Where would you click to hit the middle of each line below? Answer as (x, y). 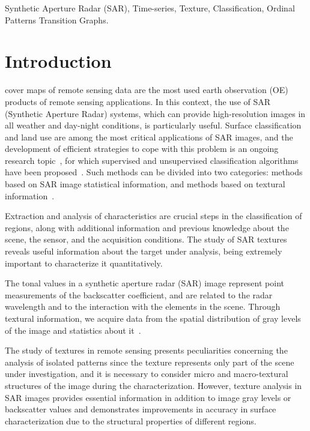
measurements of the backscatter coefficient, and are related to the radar (139, 294)
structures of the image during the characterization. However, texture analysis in (153, 385)
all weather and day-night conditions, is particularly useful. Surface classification (153, 125)
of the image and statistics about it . (73, 330)
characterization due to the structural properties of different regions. (131, 420)
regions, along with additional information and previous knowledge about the (147, 227)
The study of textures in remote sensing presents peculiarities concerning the (146, 350)
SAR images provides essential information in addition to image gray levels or (148, 397)
